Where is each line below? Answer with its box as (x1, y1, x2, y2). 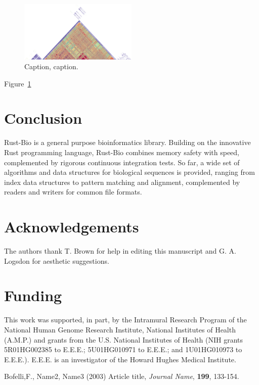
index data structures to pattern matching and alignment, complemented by (4, 176, 240, 187)
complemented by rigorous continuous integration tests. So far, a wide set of (4, 157, 240, 167)
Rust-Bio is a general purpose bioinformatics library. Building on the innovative (4, 137, 251, 148)
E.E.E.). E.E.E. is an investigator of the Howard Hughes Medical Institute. (4, 354, 236, 364)
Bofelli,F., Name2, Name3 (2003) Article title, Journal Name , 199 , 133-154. (4, 371, 239, 381)
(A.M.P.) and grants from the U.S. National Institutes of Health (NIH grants (4, 334, 243, 345)
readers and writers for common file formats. (4, 186, 142, 197)
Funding (4, 285, 62, 306)
